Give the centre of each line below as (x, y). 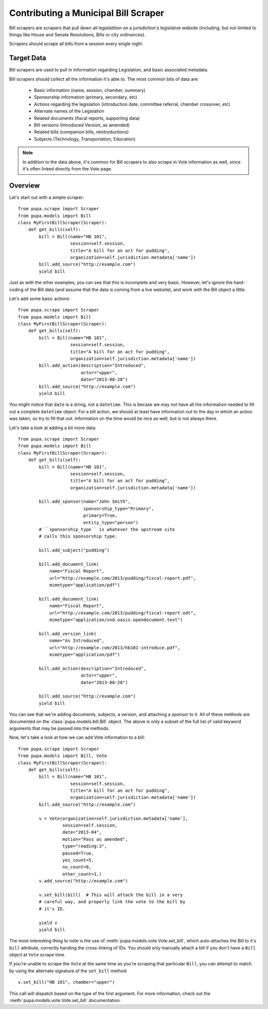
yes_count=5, (78, 860)
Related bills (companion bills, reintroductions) (81, 132)
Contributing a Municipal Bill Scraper (87, 13)
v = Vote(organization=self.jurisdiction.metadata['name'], (113, 818)
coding (16, 289)
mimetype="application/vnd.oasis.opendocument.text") (116, 620)
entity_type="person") (111, 522)
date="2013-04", (82, 832)
